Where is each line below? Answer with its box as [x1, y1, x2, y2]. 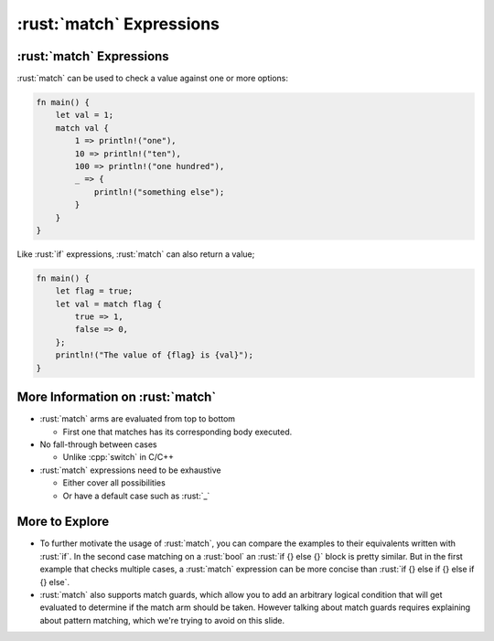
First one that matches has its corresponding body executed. [62, 426, 293, 437]
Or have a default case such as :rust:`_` [62, 490, 210, 501]
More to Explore [16, 514, 110, 529]
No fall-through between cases [39, 439, 157, 450]
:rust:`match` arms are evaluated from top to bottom [39, 413, 236, 424]
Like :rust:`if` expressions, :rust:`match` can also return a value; [16, 248, 255, 260]
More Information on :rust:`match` [16, 390, 217, 405]
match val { [55, 123, 110, 133]
